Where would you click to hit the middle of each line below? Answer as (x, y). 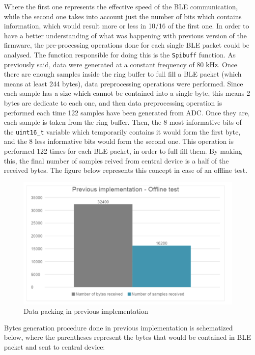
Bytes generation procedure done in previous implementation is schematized (118, 327)
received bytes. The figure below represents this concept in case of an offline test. (126, 170)
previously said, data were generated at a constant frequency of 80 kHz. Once (121, 64)
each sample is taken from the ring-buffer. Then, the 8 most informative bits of (123, 122)
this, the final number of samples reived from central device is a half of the (116, 160)
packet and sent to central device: (55, 347)
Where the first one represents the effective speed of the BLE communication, (121, 6)
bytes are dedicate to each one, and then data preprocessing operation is (113, 103)
